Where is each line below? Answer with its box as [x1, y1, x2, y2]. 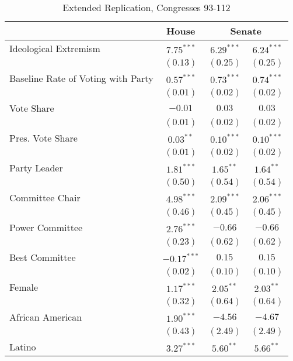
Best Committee [9, 250, 76, 264]
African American [9, 310, 82, 324]
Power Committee [9, 221, 83, 234]
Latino [9, 340, 36, 353]
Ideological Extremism [9, 42, 100, 55]
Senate [230, 24, 262, 37]
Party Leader [9, 161, 63, 174]
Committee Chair [9, 191, 81, 204]
